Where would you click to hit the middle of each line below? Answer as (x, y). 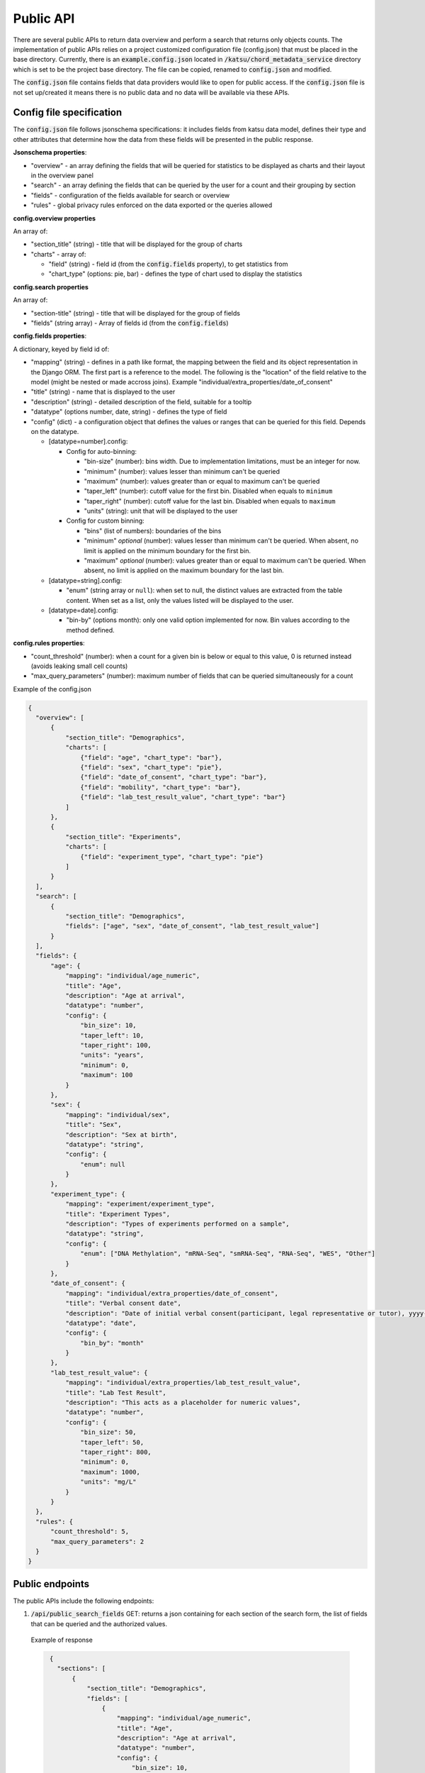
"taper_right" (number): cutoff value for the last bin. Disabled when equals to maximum (210, 501)
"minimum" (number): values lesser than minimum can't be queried (182, 471)
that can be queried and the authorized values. (99, 1623)
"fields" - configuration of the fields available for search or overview (130, 195)
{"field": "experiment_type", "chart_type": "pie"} (172, 857)
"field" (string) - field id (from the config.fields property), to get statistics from (168, 264)
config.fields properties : (50, 336)
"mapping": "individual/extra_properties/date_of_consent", (172, 1293)
